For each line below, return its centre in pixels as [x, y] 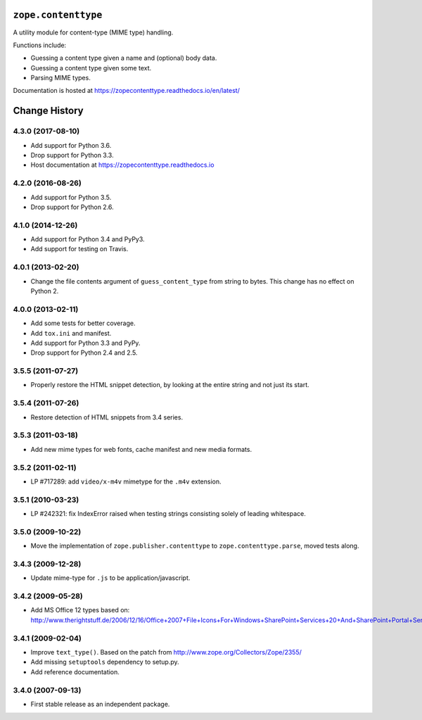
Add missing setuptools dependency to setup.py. [105, 662]
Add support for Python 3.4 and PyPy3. [88, 239]
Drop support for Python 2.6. [72, 207]
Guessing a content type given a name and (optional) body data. [124, 58]
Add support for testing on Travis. [79, 249]
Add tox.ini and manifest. [71, 333]
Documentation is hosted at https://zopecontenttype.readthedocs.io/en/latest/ [127, 91]
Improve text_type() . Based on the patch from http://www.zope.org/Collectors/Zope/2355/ [166, 652]
